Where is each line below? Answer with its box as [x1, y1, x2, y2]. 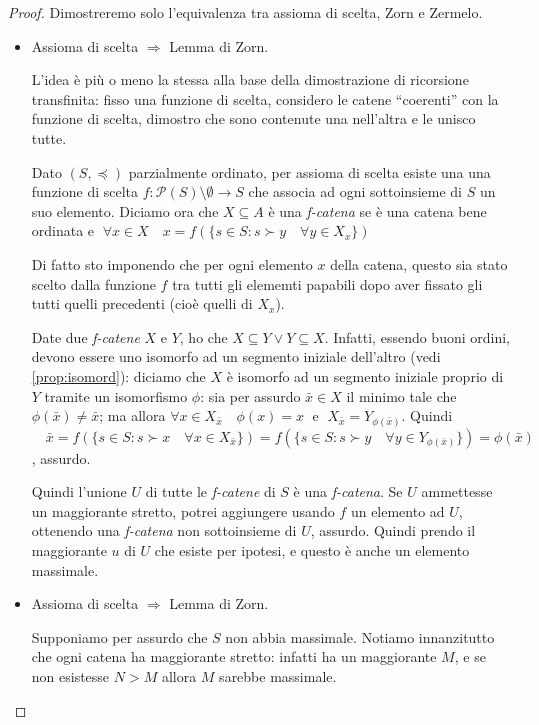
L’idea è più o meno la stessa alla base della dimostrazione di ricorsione [31, 69, 469, 90]
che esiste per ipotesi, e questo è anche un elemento [154, 539, 470, 560]
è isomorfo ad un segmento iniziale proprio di [226, 365, 504, 386]
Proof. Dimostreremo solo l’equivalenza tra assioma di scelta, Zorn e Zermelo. [8, 2, 483, 22]
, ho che [179, 326, 228, 347]
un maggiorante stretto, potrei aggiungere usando [31, 500, 335, 521]
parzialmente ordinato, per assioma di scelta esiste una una [128, 161, 491, 182]
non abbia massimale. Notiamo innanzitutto [225, 626, 495, 647]
